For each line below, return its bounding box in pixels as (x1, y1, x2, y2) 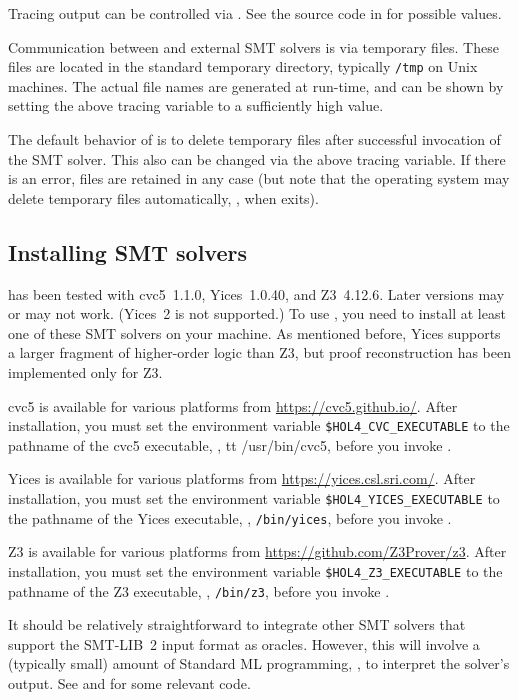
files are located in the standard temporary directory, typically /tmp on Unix (8, 56, 478, 77)
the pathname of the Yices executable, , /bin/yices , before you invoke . (8, 507, 452, 528)
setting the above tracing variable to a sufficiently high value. (8, 95, 384, 116)
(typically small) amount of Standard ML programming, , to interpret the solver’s (8, 653, 510, 674)
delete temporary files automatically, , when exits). (8, 187, 319, 208)
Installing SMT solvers (8, 236, 248, 267)
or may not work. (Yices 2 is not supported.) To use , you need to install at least (8, 303, 506, 324)
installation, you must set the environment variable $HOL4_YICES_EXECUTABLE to (8, 488, 500, 509)
